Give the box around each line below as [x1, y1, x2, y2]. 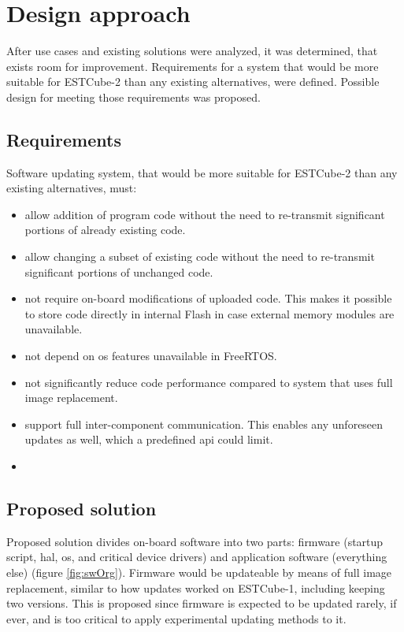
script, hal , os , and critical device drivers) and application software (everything [6, 548, 387, 565]
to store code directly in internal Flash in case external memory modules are [24, 305, 395, 322]
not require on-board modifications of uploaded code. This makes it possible [24, 290, 392, 307]
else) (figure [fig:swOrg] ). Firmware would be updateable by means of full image [6, 564, 392, 580]
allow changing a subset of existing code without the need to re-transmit [24, 248, 375, 265]
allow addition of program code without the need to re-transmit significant [24, 206, 385, 222]
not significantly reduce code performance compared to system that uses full [24, 374, 393, 390]
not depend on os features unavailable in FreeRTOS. [24, 348, 277, 364]
